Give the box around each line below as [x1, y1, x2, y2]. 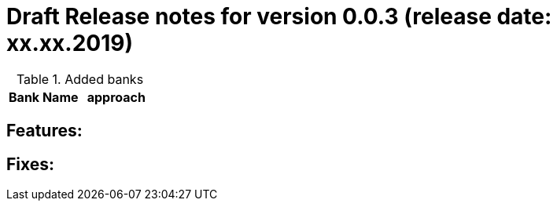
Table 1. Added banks [16, 71, 144, 87]
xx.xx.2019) [6, 30, 133, 56]
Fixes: [6, 154, 55, 174]
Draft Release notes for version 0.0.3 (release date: [6, 3, 552, 30]
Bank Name [9, 89, 79, 105]
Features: [6, 121, 83, 141]
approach [87, 89, 146, 105]
